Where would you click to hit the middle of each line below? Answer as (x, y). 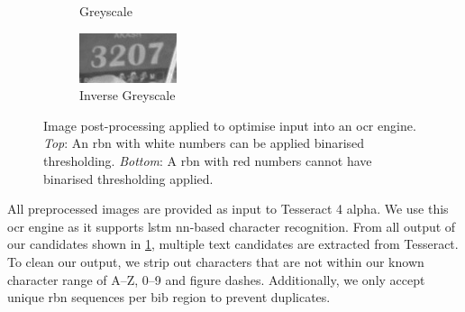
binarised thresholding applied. (128, 178)
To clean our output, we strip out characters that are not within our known (216, 261)
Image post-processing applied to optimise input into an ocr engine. (230, 125)
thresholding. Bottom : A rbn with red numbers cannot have (208, 160)
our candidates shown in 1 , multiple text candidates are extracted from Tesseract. (233, 244)
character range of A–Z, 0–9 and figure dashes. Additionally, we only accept (216, 279)
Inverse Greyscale (128, 95)
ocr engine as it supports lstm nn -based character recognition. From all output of (232, 226)
